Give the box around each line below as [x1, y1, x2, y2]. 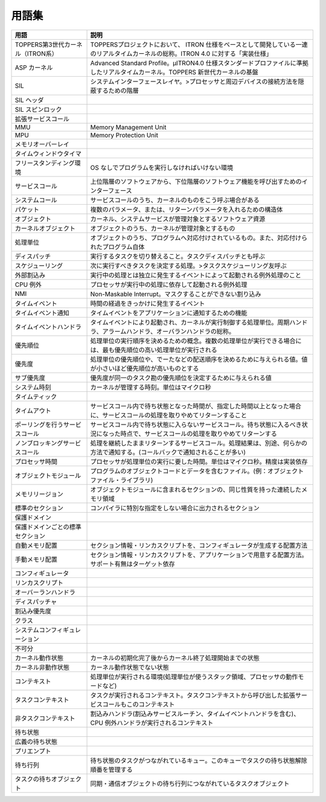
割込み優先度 [14, 607, 51, 615]
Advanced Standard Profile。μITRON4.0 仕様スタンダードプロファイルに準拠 [90, 59, 309, 67]
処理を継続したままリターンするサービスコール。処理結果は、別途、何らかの [90, 438, 308, 447]
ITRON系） [27, 49, 58, 57]
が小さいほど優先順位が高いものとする [90, 364, 199, 373]
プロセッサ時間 [14, 457, 57, 466]
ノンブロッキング [14, 438, 63, 447]
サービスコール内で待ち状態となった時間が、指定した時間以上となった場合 [90, 402, 302, 410]
